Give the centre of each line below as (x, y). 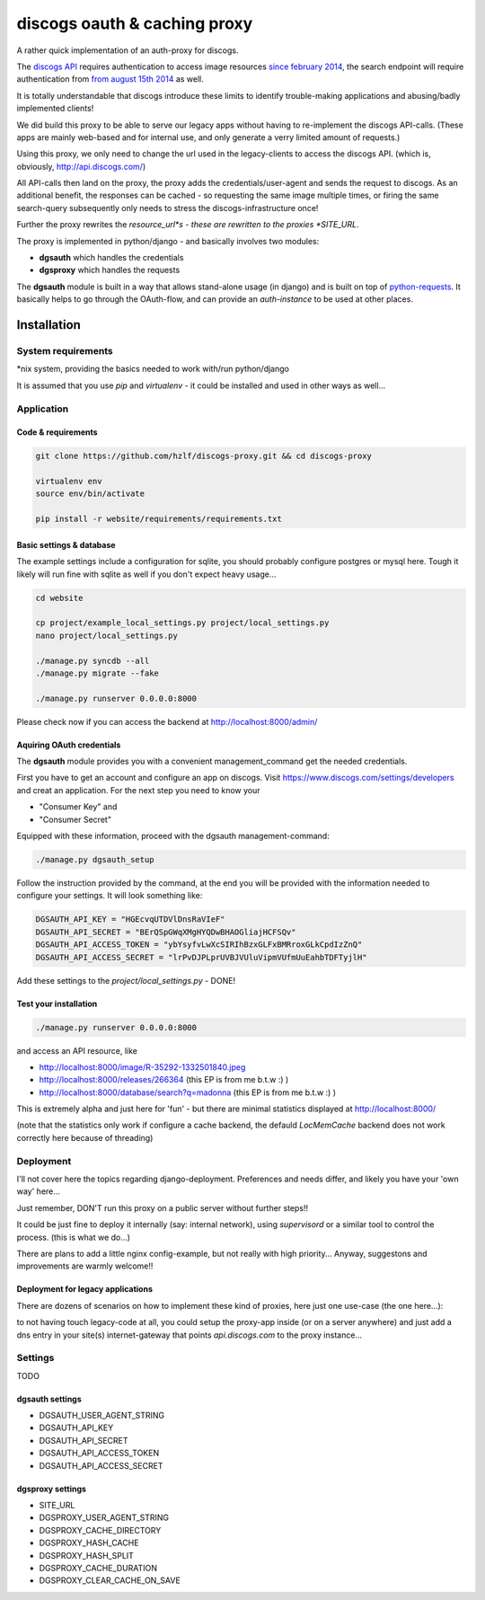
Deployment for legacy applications (84, 1289)
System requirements (65, 350)
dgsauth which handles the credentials (111, 258)
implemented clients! (55, 109)
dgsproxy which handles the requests (110, 270)
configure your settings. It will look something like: (110, 896)
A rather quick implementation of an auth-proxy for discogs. (128, 50)
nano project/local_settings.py (107, 635)
